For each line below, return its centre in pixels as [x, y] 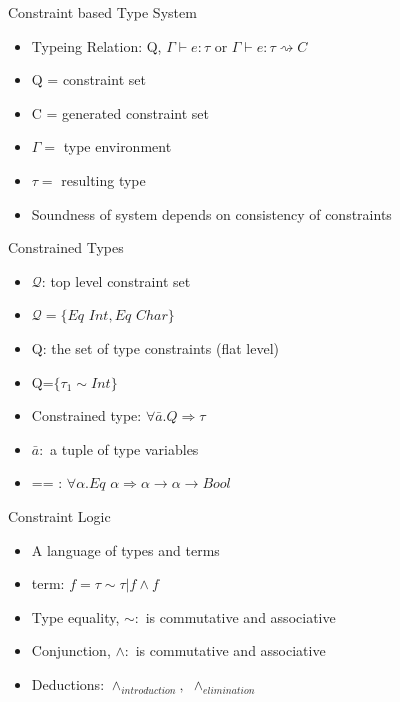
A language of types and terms [125, 549]
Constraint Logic [59, 515]
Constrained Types [66, 247]
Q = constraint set [88, 79]
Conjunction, [71, 650]
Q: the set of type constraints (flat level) [155, 347]
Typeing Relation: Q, [96, 45]
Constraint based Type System [102, 12]
